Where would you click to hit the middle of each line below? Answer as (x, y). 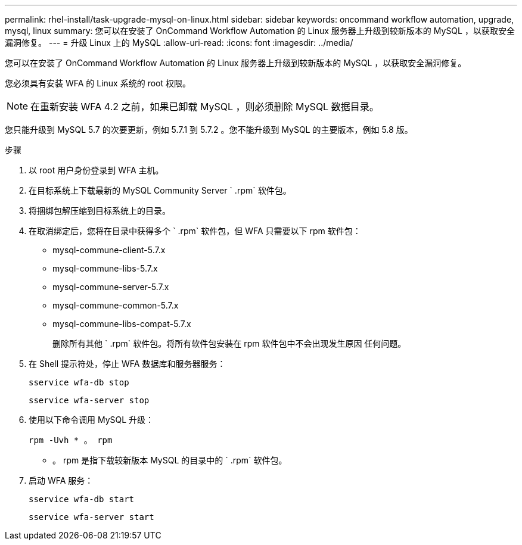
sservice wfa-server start (91, 517)
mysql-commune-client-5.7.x (109, 250)
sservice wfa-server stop (89, 400)
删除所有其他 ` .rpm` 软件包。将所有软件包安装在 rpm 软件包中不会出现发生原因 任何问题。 (229, 343)
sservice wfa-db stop (79, 382)
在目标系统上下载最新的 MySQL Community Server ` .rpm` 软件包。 (160, 190)
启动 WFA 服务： (61, 480)
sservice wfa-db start (82, 499)
